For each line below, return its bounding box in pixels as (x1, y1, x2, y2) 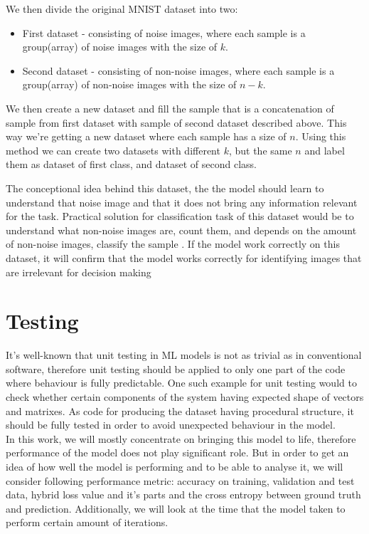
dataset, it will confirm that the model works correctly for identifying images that (6, 250, 362, 265)
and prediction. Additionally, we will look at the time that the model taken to (6, 501, 346, 515)
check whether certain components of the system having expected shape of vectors (6, 389, 364, 404)
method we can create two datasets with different (6, 142, 220, 157)
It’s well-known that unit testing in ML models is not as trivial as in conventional (6, 347, 362, 362)
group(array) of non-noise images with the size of (22, 77, 237, 92)
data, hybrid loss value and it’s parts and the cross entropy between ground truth (6, 487, 361, 502)
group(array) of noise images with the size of (22, 39, 218, 54)
